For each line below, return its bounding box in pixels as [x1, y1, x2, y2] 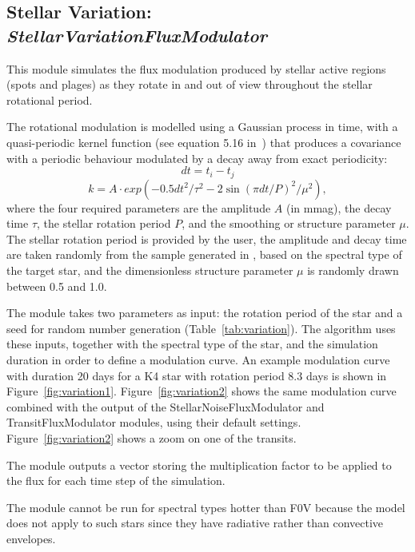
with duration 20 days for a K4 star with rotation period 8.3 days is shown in [6, 367, 387, 383]
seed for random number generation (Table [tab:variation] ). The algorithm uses [6, 320, 396, 336]
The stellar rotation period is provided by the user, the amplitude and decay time [6, 230, 407, 247]
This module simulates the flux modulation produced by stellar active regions [6, 60, 386, 77]
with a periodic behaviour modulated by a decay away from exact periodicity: [6, 149, 388, 166]
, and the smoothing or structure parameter [182, 215, 396, 232]
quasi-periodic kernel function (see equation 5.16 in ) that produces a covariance [6, 133, 401, 150]
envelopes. [6, 530, 56, 546]
